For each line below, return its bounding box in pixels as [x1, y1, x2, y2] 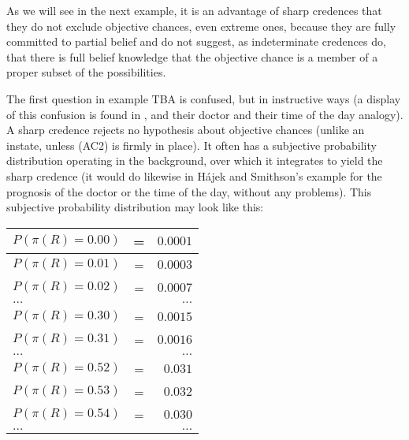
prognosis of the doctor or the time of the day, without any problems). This [6, 183, 372, 199]
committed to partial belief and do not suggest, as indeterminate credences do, [6, 33, 386, 50]
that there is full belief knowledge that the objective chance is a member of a [6, 48, 378, 65]
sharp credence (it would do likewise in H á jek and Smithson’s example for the [6, 167, 382, 184]
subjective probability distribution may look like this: [6, 199, 264, 215]
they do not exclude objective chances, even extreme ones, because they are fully [6, 17, 396, 34]
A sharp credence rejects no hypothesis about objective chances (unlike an [6, 121, 365, 138]
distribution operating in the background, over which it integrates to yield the [6, 152, 383, 169]
